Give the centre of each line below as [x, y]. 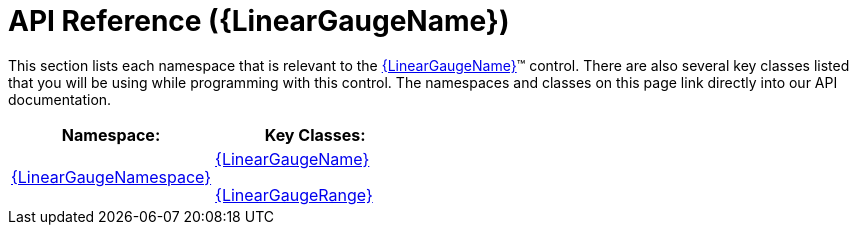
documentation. [60, 99]
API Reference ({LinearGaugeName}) [259, 21]
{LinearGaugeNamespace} [111, 176]
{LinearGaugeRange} [294, 194]
